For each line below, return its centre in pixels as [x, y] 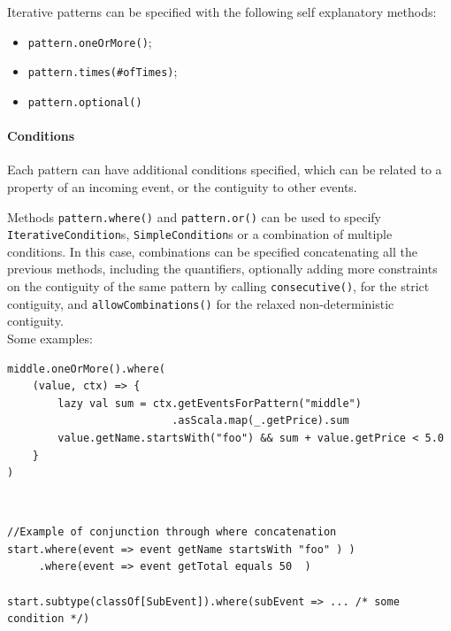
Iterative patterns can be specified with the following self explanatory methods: [222, 12]
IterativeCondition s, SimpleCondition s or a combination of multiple [200, 234]
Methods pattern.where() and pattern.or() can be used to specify [194, 216]
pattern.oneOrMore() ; [90, 41]
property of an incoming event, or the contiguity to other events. [182, 186]
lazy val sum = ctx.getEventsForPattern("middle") [210, 403]
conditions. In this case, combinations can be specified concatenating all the [212, 251]
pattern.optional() [85, 102]
